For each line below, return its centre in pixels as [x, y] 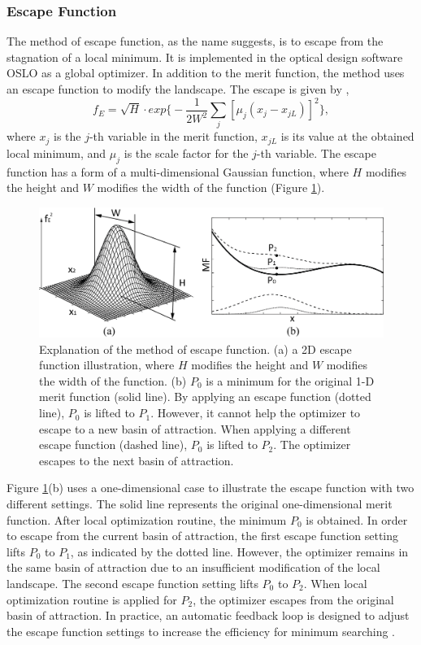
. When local [335, 583]
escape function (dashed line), [113, 445]
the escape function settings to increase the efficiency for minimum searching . [201, 631]
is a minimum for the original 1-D [290, 380]
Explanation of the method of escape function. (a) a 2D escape [195, 349]
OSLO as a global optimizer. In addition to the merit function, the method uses [206, 73]
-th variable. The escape [316, 153]
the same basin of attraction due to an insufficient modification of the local [193, 567]
